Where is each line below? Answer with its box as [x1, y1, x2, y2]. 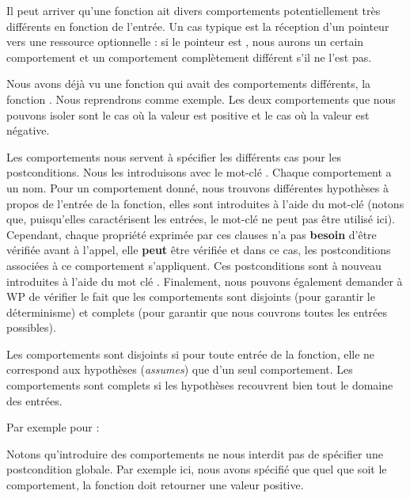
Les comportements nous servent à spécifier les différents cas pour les [6, 148, 341, 165]
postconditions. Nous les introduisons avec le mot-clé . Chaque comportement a [6, 164, 392, 181]
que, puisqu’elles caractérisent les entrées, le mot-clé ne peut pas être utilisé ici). [6, 211, 396, 227]
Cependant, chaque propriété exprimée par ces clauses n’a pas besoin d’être [6, 226, 377, 242]
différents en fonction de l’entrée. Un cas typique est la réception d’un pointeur [6, 17, 389, 34]
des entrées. [6, 392, 63, 409]
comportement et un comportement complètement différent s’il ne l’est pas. [6, 48, 372, 65]
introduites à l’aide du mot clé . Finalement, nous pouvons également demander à [6, 272, 403, 289]
